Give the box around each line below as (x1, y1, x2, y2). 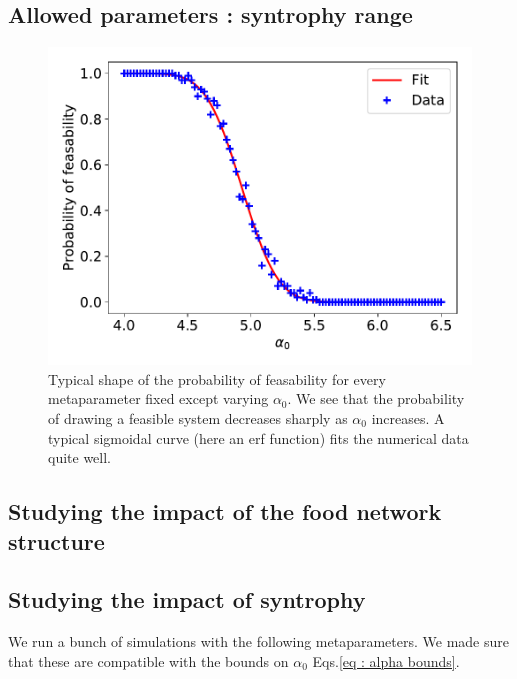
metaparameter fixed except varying (48, 388, 269, 409)
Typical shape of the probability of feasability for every (48, 368, 386, 389)
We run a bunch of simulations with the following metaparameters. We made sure (8, 631, 509, 652)
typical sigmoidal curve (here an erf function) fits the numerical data (48, 427, 469, 448)
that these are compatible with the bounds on (8, 650, 289, 671)
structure (8, 525, 105, 556)
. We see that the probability (287, 388, 465, 409)
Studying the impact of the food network (8, 496, 442, 527)
